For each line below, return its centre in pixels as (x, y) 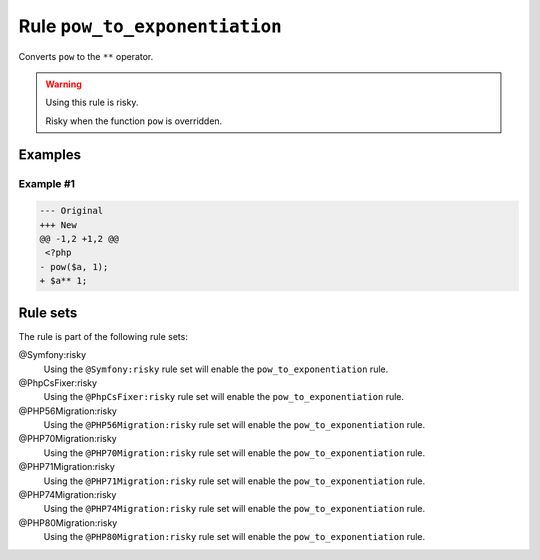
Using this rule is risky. (92, 102)
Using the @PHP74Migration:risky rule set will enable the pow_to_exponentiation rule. (234, 509)
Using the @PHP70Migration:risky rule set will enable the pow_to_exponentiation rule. (234, 452)
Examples (50, 154)
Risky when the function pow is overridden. (134, 121)
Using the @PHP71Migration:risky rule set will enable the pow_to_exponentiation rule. (234, 481)
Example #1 (46, 183)
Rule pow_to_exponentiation (150, 26)
